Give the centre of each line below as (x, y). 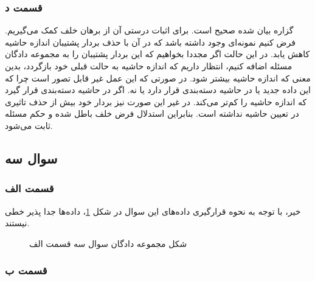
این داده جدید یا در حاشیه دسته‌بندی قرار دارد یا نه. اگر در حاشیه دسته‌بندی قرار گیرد (158, 90)
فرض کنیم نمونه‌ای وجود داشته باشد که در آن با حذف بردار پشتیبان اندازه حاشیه (150, 42)
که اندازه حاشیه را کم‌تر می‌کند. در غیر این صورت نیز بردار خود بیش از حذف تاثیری (156, 101)
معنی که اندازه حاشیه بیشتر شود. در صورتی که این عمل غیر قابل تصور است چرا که (158, 78)
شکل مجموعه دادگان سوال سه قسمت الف (108, 243)
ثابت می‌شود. (29, 125)
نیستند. (17, 223)
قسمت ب (26, 270)
